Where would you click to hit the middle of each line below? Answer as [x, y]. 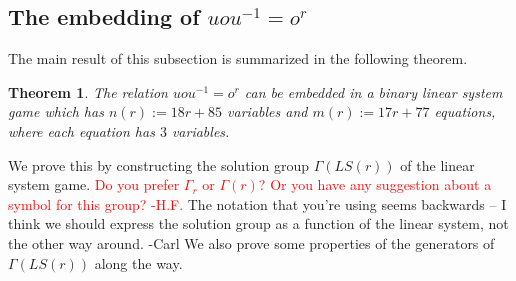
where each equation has [81, 130]
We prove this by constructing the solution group [158, 164]
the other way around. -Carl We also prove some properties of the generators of [251, 242]
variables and [267, 111]
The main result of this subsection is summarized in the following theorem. [238, 58]
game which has [56, 111]
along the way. [138, 262]
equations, [465, 111]
